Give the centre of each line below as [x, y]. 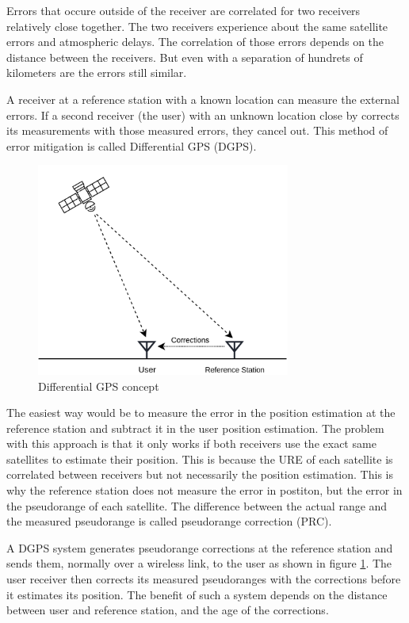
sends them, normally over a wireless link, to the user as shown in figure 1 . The [199, 563]
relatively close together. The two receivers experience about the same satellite [197, 26]
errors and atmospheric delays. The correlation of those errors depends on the [195, 42]
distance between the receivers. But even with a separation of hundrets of [185, 57]
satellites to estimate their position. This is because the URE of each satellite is [200, 459]
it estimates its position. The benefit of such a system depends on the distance [197, 594]
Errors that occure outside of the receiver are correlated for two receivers [183, 10]
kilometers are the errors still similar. [97, 73]
